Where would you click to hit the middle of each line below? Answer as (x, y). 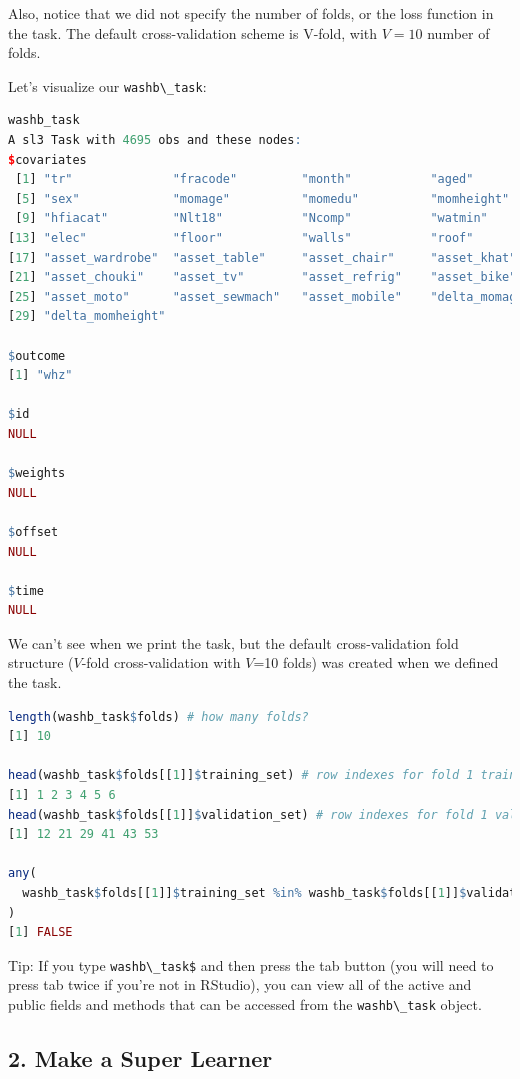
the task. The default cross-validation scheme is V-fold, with (193, 32)
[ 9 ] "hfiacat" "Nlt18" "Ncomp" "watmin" (251, 218)
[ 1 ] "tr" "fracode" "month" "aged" (244, 179)
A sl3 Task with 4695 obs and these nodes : (155, 140)
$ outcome (37, 355)
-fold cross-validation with (161, 662)
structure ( (41, 662)
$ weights (37, 473)
